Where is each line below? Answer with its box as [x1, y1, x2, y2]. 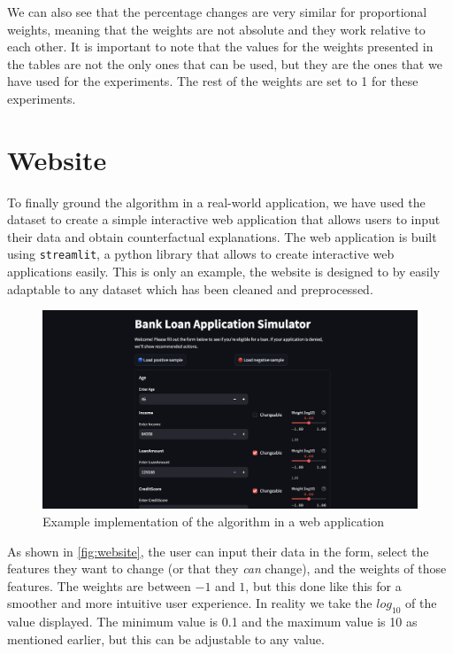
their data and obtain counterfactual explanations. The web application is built [7, 227, 437, 245]
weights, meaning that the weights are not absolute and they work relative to [7, 19, 426, 38]
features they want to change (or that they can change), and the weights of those [7, 559, 447, 578]
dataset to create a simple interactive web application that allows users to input [7, 210, 441, 229]
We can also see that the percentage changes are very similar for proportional [7, 3, 427, 20]
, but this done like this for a [245, 576, 402, 595]
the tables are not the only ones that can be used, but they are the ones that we [7, 54, 442, 73]
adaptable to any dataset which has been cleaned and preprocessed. [7, 279, 373, 298]
